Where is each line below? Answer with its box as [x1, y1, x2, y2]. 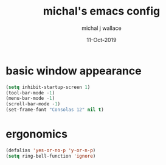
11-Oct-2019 [86, 36, 117, 43]
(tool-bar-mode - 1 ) [5, 90, 55, 96]
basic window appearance [5, 64, 142, 77]
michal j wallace [81, 24, 122, 32]
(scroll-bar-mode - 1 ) [5, 101, 61, 107]
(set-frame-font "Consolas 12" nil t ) [5, 107, 104, 113]
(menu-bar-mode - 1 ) [5, 96, 55, 102]
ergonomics [5, 127, 68, 141]
